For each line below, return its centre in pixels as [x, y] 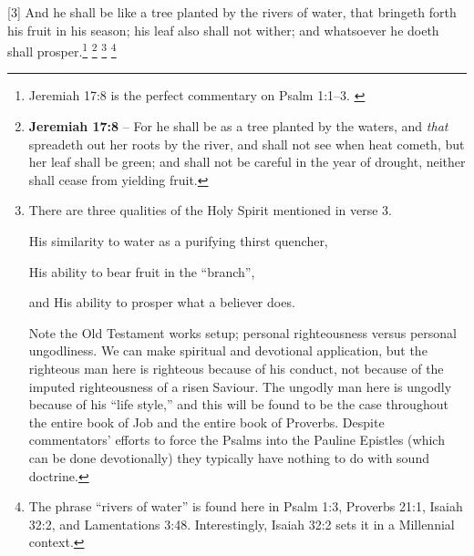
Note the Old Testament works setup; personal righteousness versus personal [242, 332]
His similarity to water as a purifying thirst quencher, [178, 241]
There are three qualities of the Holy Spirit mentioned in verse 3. [210, 210]
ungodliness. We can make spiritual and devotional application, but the [228, 350]
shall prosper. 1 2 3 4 [62, 50]
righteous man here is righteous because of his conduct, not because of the [236, 368]
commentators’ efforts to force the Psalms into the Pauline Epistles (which [237, 440]
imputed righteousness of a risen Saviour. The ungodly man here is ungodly [240, 386]
